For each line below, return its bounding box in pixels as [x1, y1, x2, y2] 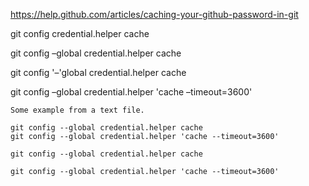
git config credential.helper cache [10, 28, 150, 39]
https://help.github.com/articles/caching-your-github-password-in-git [10, 9, 299, 20]
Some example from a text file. [10, 105, 145, 115]
